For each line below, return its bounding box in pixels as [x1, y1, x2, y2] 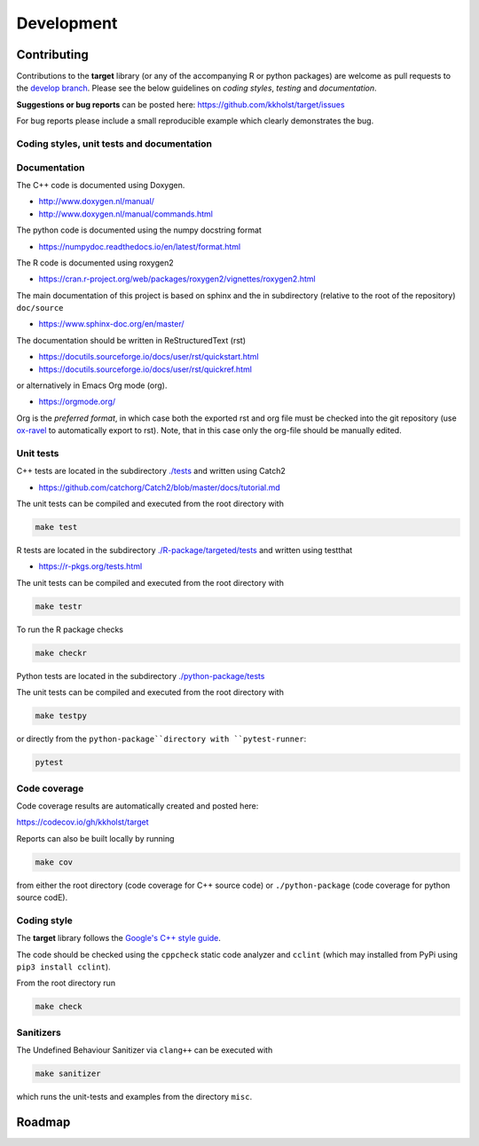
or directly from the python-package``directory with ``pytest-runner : [16, 733, 307, 745]
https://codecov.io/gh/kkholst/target [16, 817, 150, 827]
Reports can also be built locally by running [16, 833, 175, 843]
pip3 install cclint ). [16, 961, 111, 972]
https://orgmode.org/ [38, 396, 116, 407]
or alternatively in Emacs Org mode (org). [16, 380, 168, 391]
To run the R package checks [16, 624, 124, 635]
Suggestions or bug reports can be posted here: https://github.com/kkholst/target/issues [16, 99, 345, 110]
